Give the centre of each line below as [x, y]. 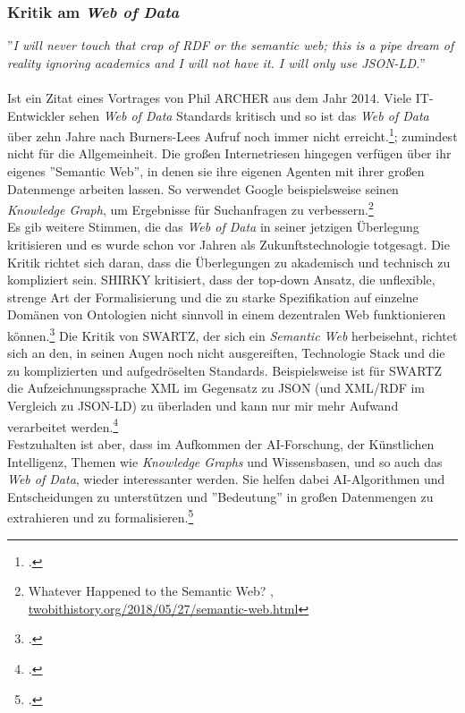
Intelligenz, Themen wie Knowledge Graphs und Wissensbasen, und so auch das [225, 461]
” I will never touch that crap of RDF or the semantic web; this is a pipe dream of [231, 45]
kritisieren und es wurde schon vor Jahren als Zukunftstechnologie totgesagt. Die [228, 245]
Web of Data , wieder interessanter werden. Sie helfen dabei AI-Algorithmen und [226, 479]
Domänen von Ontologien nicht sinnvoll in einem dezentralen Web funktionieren [227, 314]
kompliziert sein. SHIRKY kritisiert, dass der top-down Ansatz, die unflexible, [221, 280]
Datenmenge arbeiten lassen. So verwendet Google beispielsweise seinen [203, 188]
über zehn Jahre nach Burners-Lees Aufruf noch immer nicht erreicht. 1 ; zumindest [232, 135]
